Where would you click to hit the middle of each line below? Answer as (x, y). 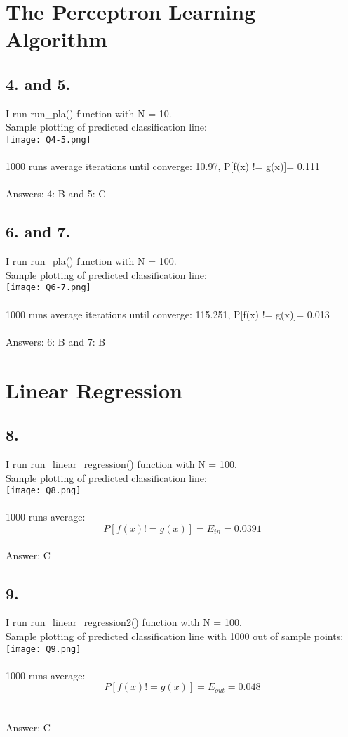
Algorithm (56, 39)
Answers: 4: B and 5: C (56, 194)
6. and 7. (38, 231)
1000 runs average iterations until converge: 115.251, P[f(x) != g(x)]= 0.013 (168, 314)
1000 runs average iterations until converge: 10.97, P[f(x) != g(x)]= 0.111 (163, 166)
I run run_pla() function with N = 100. (91, 261)
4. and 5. (38, 83)
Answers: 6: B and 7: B (56, 341)
